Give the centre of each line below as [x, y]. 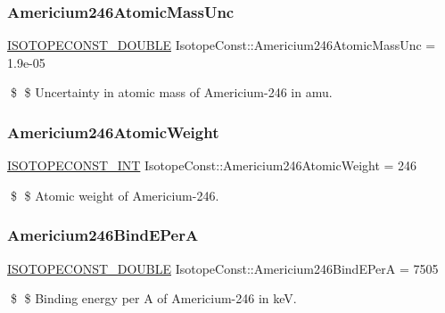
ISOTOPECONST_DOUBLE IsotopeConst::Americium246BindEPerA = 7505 [223, 268]
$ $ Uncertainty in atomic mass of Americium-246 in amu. [171, 92]
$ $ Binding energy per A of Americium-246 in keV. [153, 298]
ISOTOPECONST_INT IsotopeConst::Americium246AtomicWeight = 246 [212, 165]
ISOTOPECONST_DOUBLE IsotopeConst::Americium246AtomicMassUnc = [222, 45]
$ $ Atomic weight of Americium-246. [115, 195]
